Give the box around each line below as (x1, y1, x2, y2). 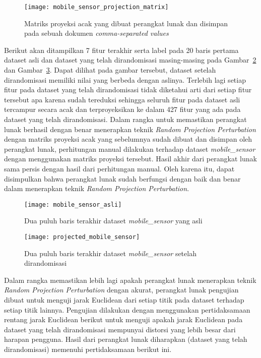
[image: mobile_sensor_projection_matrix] (24, 4, 169, 11)
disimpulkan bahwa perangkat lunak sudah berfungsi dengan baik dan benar (4, 173, 241, 184)
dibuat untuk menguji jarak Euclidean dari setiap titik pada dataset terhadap (4, 294, 244, 305)
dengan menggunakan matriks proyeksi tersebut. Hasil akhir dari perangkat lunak (4, 153, 257, 164)
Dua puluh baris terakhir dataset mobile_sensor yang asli (24, 215, 203, 226)
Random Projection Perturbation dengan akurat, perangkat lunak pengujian (4, 284, 239, 295)
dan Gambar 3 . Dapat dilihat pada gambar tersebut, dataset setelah (4, 65, 216, 75)
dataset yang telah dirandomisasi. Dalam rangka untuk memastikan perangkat (4, 114, 247, 124)
